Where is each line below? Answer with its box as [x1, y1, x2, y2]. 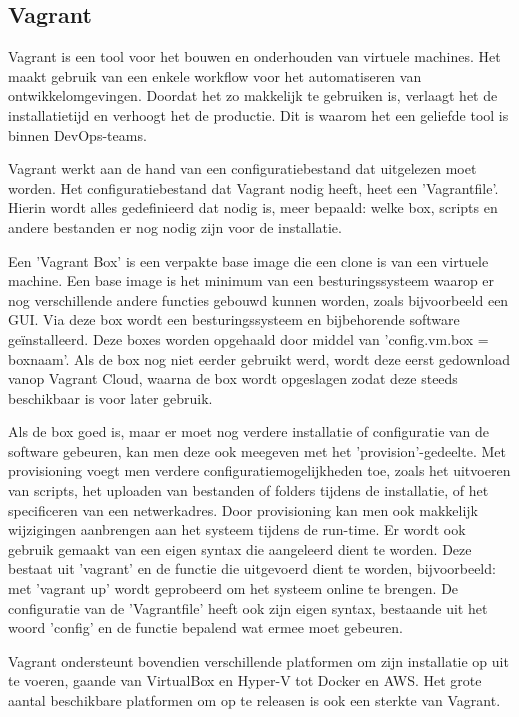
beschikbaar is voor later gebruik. [8, 387, 213, 408]
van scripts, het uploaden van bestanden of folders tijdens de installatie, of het [8, 480, 489, 501]
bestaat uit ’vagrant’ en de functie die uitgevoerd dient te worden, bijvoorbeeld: [8, 558, 496, 579]
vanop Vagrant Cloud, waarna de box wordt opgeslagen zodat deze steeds [8, 368, 458, 389]
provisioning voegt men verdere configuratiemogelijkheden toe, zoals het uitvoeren [8, 460, 511, 481]
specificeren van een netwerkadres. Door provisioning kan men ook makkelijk [8, 499, 479, 520]
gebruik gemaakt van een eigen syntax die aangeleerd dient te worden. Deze [8, 538, 472, 559]
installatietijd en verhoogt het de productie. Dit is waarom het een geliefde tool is [8, 104, 509, 125]
